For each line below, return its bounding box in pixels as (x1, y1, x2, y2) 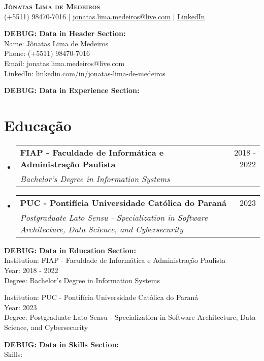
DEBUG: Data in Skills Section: (4, 339, 119, 349)
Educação (4, 114, 72, 135)
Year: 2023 (4, 302, 37, 312)
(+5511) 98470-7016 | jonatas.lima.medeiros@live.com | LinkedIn (4, 11, 205, 21)
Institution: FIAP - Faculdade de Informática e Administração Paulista (4, 255, 226, 265)
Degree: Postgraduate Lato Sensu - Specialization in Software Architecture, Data (4, 312, 256, 322)
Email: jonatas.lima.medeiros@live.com (4, 57, 125, 68)
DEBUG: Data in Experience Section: (4, 85, 140, 96)
